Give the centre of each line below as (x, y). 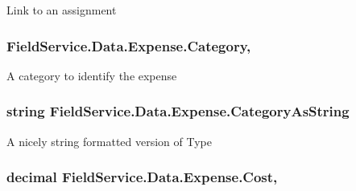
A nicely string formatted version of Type (109, 141)
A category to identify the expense (92, 75)
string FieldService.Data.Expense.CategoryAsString (178, 111)
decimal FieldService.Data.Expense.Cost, (142, 177)
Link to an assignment (62, 10)
